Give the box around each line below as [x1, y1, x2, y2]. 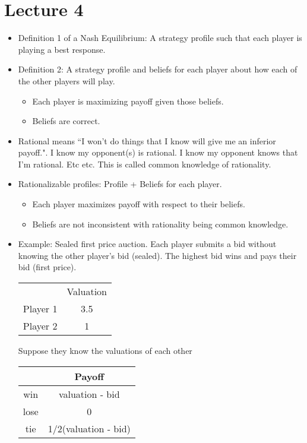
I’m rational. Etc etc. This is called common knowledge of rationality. [18, 157, 271, 170]
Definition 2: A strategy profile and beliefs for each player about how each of [18, 63, 297, 75]
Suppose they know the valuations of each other [18, 344, 192, 357]
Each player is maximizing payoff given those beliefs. [32, 94, 224, 107]
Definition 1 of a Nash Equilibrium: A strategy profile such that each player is [18, 31, 302, 44]
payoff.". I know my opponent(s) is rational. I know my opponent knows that [18, 146, 298, 159]
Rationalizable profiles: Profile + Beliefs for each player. [18, 178, 222, 190]
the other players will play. [18, 74, 115, 87]
